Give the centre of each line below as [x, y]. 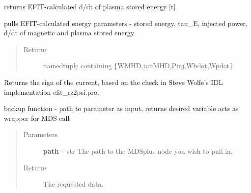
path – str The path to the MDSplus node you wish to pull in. [138, 151]
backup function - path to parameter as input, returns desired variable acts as [121, 108]
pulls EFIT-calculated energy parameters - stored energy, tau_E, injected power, [126, 23]
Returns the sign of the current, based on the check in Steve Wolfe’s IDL [113, 82]
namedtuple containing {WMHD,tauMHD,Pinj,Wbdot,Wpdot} [138, 66]
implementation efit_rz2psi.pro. [52, 92]
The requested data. [73, 184]
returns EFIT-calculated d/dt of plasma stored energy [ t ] [90, 6]
